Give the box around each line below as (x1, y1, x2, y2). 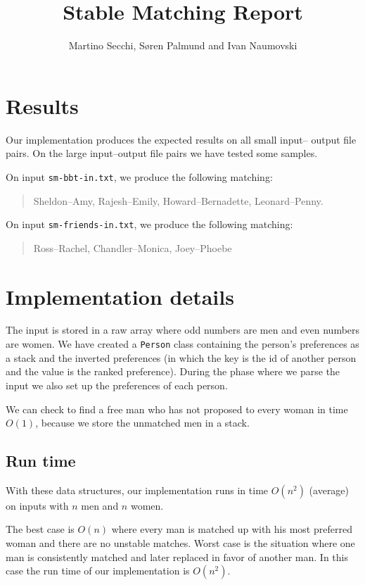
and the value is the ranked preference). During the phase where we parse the (6, 364, 340, 379)
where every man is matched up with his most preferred (111, 522, 352, 536)
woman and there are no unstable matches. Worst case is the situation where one (6, 536, 355, 551)
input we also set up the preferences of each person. (6, 377, 228, 392)
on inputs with (6, 498, 69, 512)
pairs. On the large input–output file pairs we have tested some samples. (6, 146, 318, 161)
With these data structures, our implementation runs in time (6, 482, 269, 497)
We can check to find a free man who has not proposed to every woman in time (6, 401, 348, 416)
